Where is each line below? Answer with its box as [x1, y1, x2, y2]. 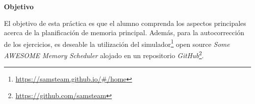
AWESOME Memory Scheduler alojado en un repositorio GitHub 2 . [4, 49, 204, 60]
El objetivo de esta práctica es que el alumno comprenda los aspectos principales [4, 18, 246, 28]
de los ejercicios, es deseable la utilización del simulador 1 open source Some [4, 37, 230, 49]
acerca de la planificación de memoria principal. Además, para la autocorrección [4, 27, 244, 38]
